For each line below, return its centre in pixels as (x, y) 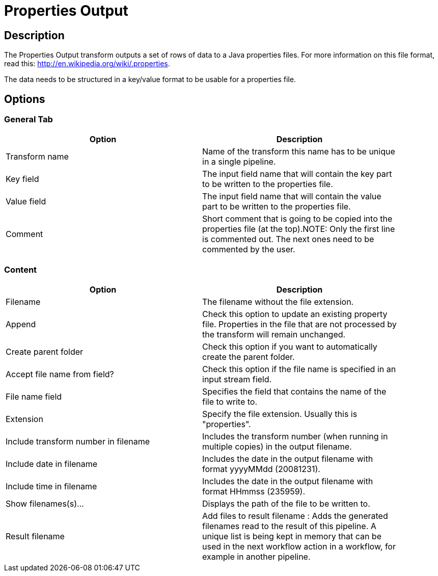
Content (21, 269)
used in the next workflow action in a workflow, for (299, 547)
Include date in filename (52, 464)
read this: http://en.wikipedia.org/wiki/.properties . (87, 64)
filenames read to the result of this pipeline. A (289, 526)
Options (25, 99)
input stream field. (237, 379)
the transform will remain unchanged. (274, 335)
